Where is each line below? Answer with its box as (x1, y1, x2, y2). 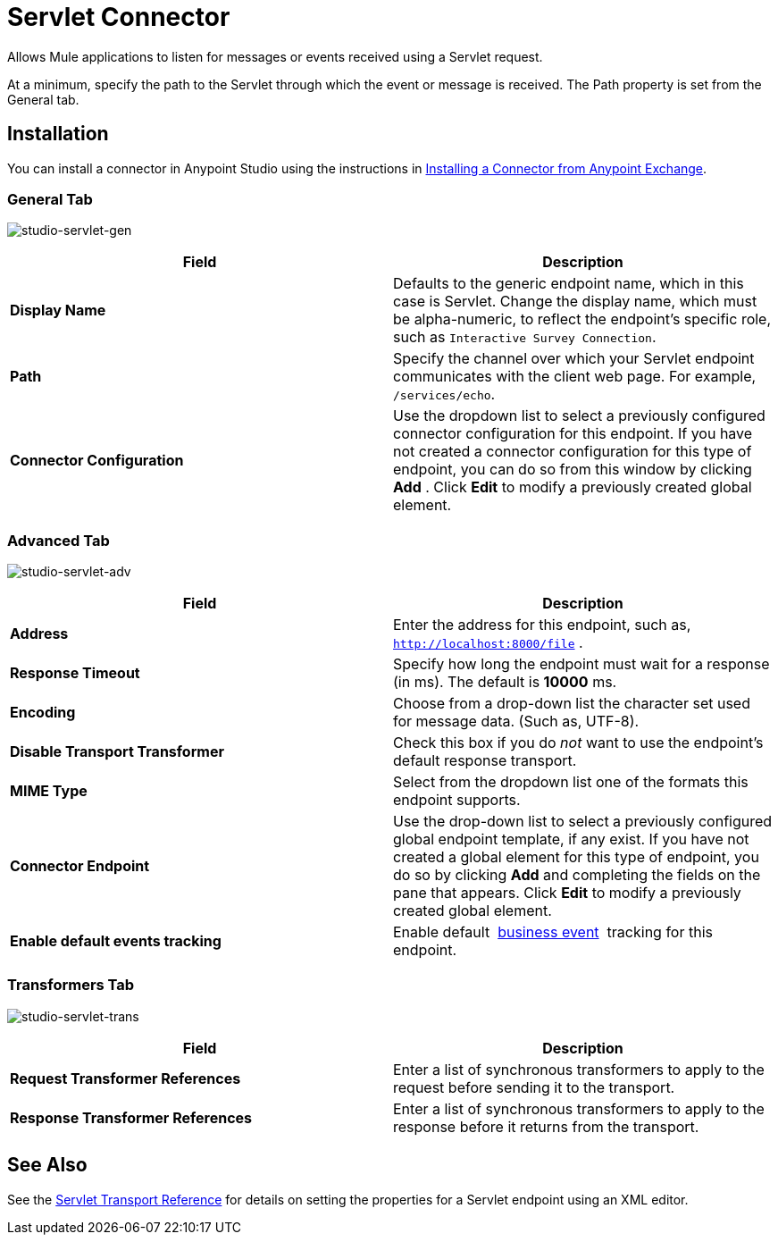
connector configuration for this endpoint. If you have (393, 424, 753, 443)
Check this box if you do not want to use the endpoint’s (393, 734, 764, 752)
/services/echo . (393, 385, 496, 404)
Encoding (10, 703, 76, 722)
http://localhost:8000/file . (393, 634, 583, 652)
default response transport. (393, 751, 577, 770)
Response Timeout (10, 664, 140, 683)
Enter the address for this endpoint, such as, (393, 616, 691, 634)
